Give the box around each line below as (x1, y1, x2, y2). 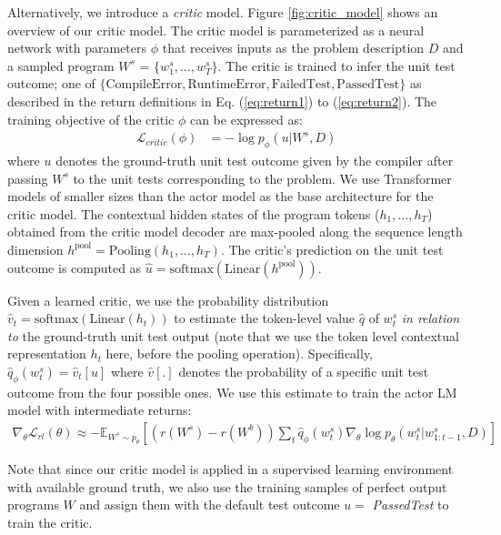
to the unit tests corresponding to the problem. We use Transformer (73, 168, 452, 187)
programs (7, 495, 59, 514)
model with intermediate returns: (7, 400, 192, 419)
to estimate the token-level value (174, 308, 356, 328)
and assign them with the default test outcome (79, 495, 340, 514)
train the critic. (7, 512, 93, 531)
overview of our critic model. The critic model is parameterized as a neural (7, 20, 425, 39)
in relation (401, 308, 460, 328)
